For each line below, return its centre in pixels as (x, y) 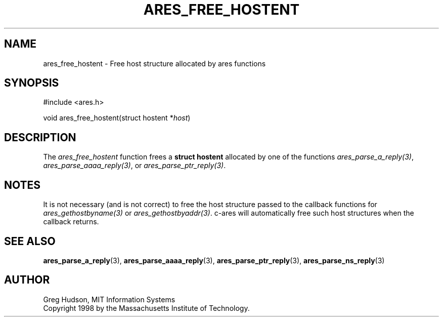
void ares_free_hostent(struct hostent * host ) (117, 118)
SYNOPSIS (32, 83)
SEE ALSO (30, 241)
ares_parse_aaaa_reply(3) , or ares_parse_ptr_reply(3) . (135, 166)
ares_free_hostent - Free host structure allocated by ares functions (154, 63)
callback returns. (71, 222)
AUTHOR (27, 280)
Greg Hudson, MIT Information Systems (109, 299)
